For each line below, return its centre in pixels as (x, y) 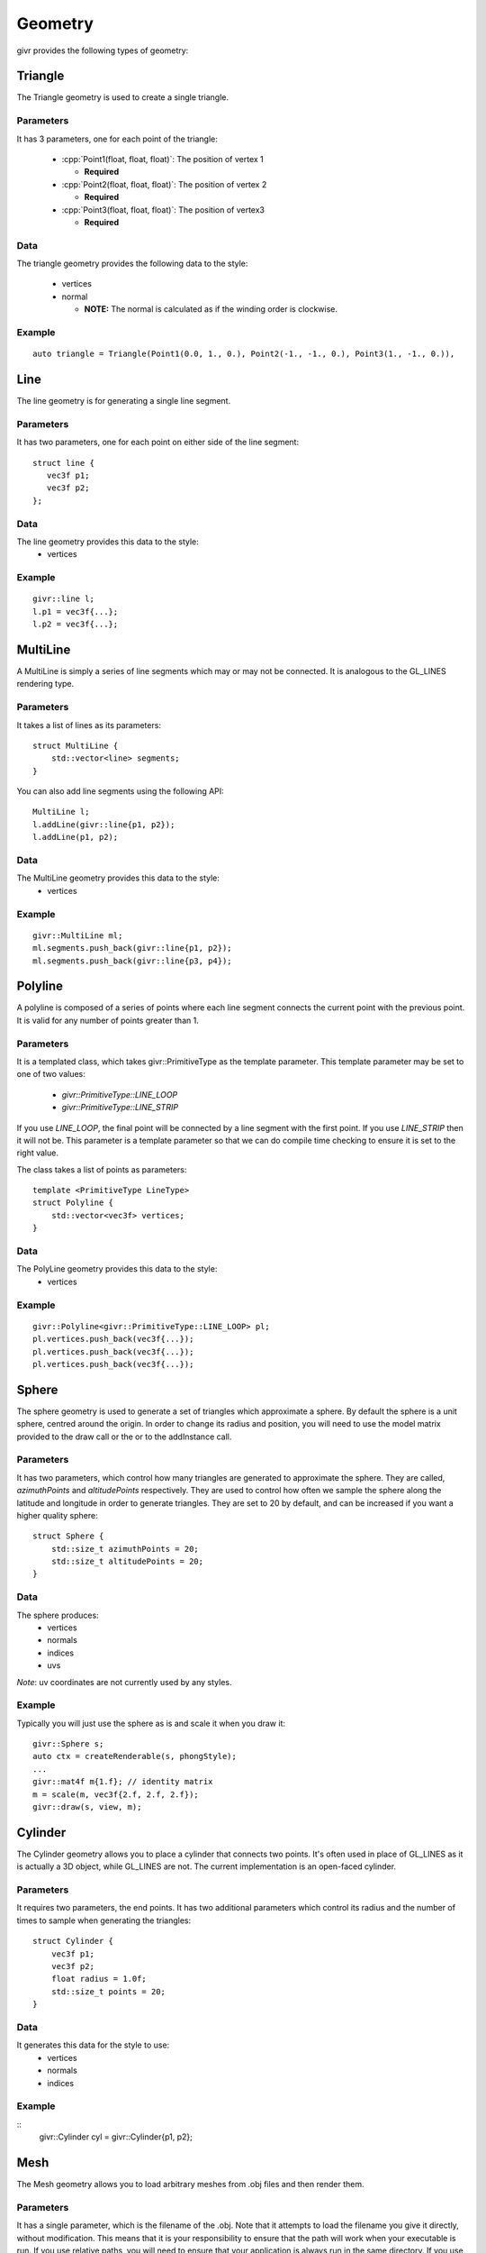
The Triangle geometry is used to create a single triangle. (123, 97)
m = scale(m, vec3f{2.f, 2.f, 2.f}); (116, 1794)
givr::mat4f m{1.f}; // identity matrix (123, 1782)
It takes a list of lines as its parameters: (89, 725)
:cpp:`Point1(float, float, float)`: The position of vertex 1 (163, 159)
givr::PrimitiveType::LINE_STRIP (120, 1108)
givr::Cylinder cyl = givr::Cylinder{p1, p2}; (116, 2137)
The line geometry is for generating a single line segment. (124, 401)
